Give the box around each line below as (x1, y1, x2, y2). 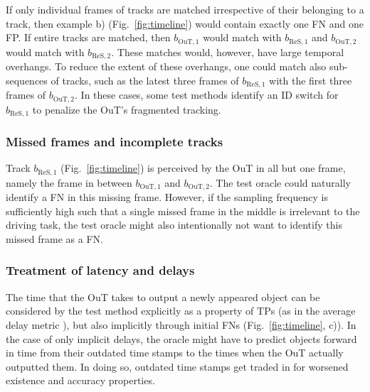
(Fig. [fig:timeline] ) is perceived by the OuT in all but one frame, (60, 160, 346, 175)
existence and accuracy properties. (6, 373, 155, 388)
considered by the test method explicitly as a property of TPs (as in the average (6, 303, 356, 318)
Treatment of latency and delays (6, 261, 195, 279)
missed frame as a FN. (6, 231, 103, 246)
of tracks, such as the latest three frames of (51, 72, 239, 87)
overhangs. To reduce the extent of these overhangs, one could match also (6, 59, 327, 74)
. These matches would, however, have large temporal (111, 44, 344, 59)
